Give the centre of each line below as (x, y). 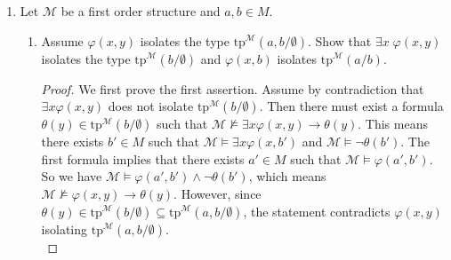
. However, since (217, 193)
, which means (287, 176)
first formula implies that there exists (143, 158)
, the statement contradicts (317, 211)
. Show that (340, 40)
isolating (64, 228)
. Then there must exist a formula (351, 106)
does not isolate (151, 106)
